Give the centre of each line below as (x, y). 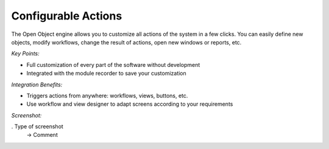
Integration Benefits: (37, 85)
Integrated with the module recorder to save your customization (107, 74)
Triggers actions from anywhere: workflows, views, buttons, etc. (107, 95)
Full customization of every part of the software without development (113, 64)
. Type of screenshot (37, 126)
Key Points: (25, 54)
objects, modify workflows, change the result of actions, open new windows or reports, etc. (126, 42)
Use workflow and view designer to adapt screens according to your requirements (130, 104)
